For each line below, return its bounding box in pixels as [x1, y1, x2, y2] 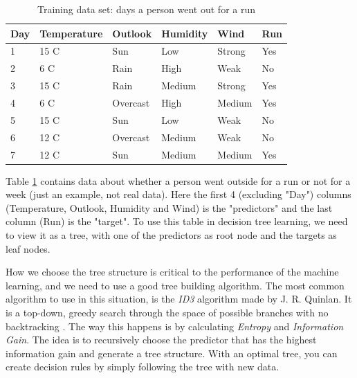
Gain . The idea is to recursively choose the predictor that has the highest [6, 332, 317, 347]
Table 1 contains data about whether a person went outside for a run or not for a [6, 173, 351, 188]
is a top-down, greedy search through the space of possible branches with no [6, 305, 329, 319]
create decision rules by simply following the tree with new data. [6, 359, 280, 374]
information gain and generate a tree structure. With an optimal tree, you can [6, 345, 338, 360]
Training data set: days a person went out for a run [37, 2, 256, 16]
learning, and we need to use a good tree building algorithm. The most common [6, 278, 345, 292]
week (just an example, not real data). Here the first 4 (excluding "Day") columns [6, 187, 351, 201]
